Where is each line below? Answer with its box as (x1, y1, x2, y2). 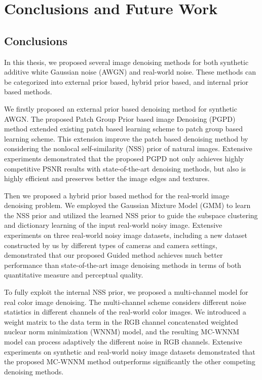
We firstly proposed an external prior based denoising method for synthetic (4, 103, 237, 114)
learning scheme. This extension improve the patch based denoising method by (4, 133, 248, 144)
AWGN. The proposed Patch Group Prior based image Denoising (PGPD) (4, 113, 236, 124)
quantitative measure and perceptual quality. (4, 269, 143, 280)
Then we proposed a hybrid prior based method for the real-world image (4, 190, 230, 200)
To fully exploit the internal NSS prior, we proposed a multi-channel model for (4, 287, 248, 297)
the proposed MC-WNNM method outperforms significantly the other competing (4, 356, 255, 367)
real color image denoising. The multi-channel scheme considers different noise (4, 296, 246, 307)
